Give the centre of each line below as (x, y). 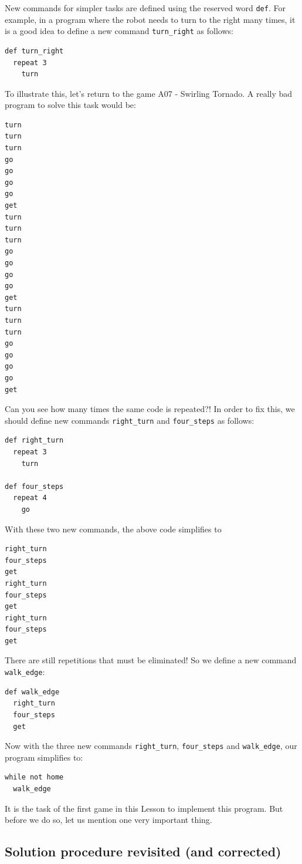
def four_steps (34, 486)
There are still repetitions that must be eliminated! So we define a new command (151, 660)
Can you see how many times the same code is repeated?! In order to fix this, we (150, 409)
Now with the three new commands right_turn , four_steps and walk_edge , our (151, 746)
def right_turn (34, 441)
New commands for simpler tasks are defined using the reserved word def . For (145, 8)
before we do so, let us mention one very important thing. (108, 820)
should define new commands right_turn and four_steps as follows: (130, 420)
